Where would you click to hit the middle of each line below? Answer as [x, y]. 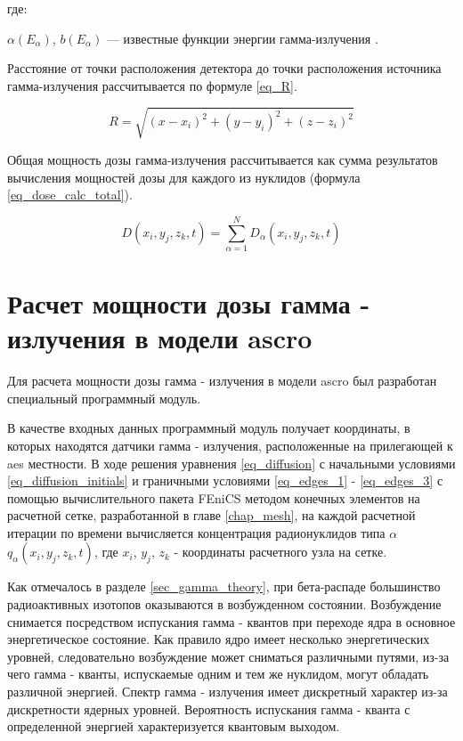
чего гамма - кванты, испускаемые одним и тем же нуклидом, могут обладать [218, 674]
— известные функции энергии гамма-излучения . [242, 38]
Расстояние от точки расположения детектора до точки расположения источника [224, 68]
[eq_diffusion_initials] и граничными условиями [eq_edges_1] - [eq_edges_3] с [225, 480]
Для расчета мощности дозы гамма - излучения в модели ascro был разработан [222, 381]
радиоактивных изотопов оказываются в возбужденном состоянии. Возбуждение [224, 604]
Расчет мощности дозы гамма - [189, 303]
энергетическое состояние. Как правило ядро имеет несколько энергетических [219, 639]
